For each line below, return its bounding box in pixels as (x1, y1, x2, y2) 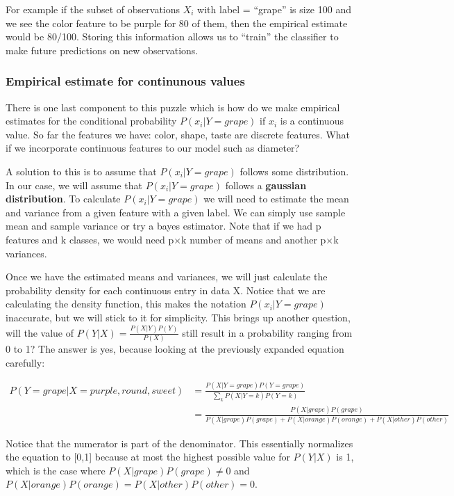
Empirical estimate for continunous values (6, 72, 245, 90)
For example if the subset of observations (6, 2, 180, 16)
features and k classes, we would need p (6, 232, 174, 246)
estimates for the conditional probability (6, 113, 177, 128)
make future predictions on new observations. (6, 42, 199, 57)
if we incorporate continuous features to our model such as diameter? (6, 141, 300, 155)
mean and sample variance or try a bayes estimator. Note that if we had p (6, 218, 321, 233)
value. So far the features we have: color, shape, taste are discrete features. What (6, 127, 351, 141)
